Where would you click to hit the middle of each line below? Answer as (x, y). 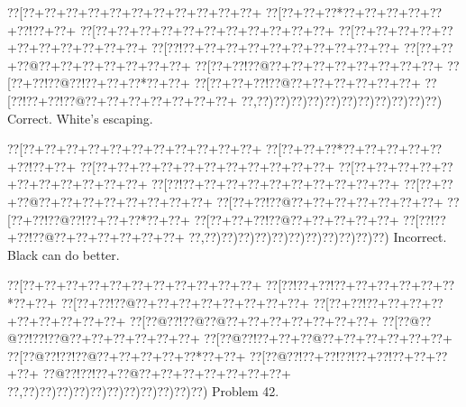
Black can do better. (64, 254)
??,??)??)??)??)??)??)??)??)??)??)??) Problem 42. (143, 390)
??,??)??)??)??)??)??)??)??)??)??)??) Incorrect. (318, 237)
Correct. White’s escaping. (80, 118)
